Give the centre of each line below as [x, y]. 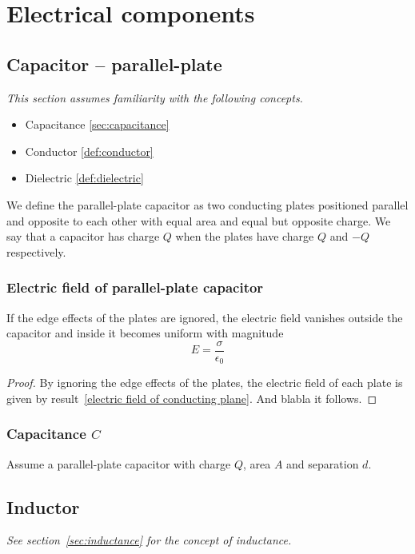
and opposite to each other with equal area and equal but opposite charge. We [199, 220]
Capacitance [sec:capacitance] [97, 124]
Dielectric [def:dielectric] [84, 178]
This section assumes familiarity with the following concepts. [155, 97]
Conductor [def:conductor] [89, 151]
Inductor [43, 506]
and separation [323, 463]
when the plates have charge [245, 236]
